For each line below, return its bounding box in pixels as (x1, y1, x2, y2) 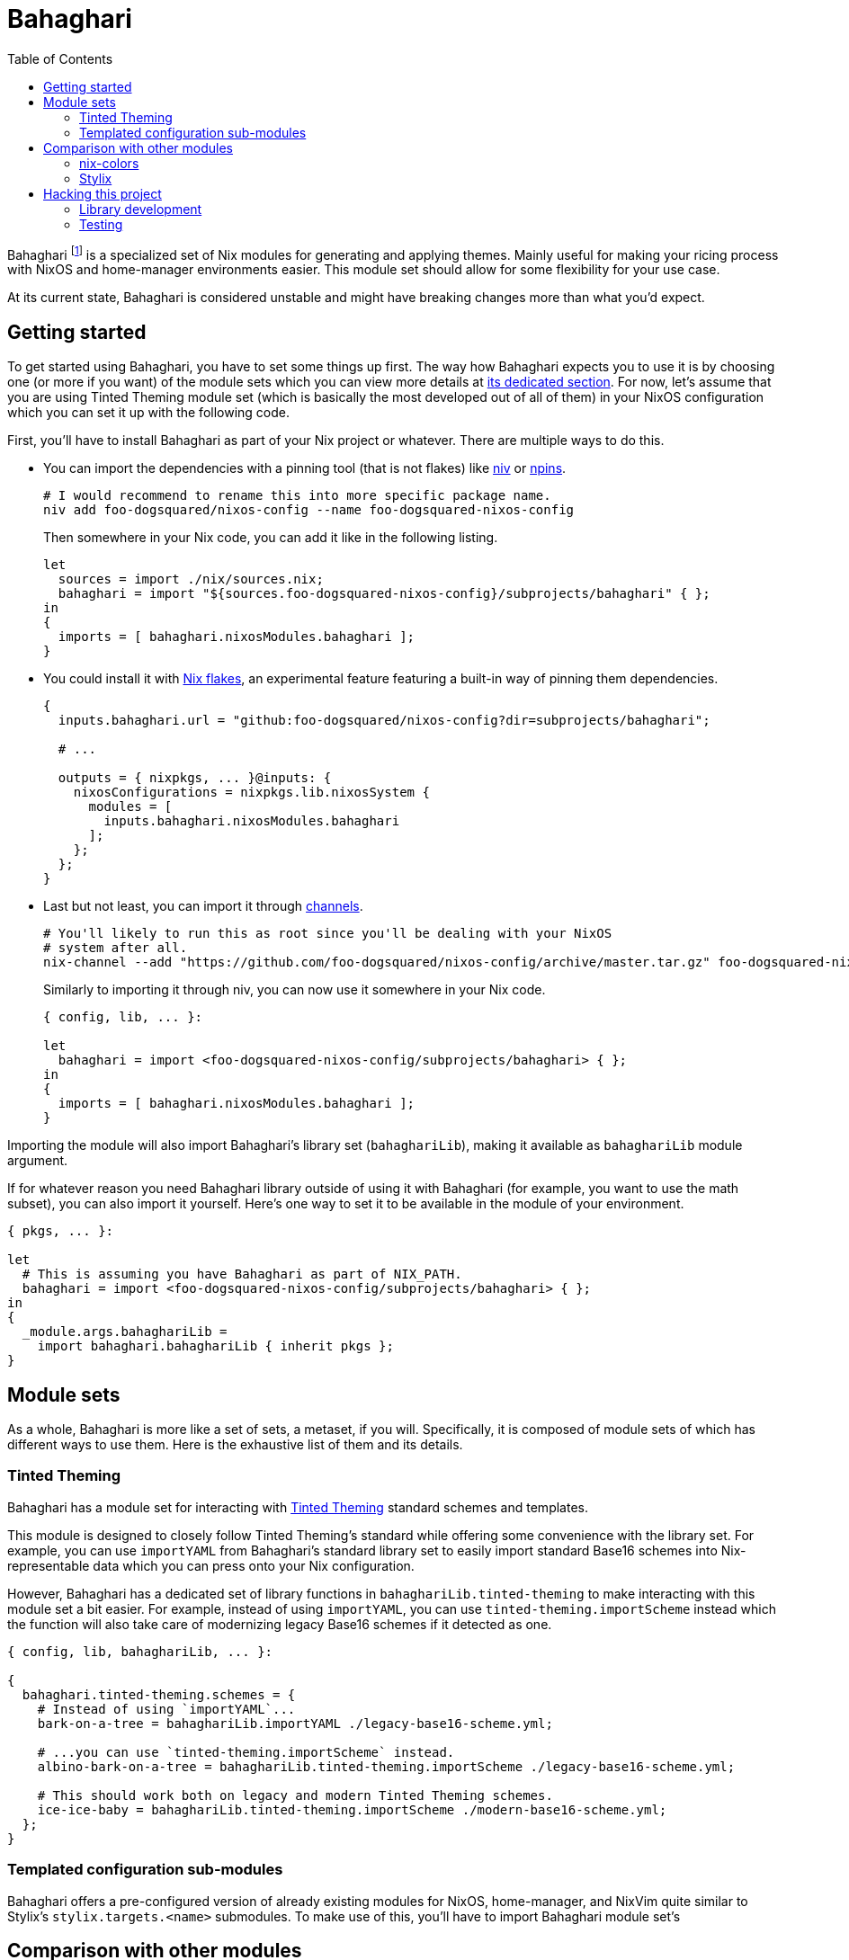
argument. (7, 1153, 68, 1169)
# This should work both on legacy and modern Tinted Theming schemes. (37, 1787, 553, 1803)
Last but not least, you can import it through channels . (43, 898, 363, 914)
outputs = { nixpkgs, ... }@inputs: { (58, 771, 332, 786)
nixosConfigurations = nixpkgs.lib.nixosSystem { (73, 785, 430, 800)
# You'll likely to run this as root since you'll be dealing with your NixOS (43, 926, 612, 941)
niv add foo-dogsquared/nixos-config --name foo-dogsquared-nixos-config (43, 503, 575, 518)
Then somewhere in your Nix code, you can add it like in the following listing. (43, 530, 498, 546)
